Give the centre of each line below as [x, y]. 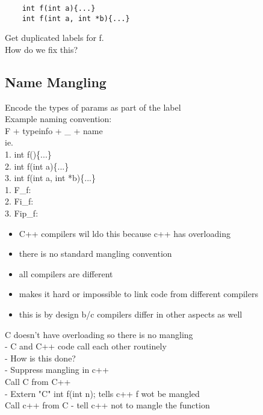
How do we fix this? [42, 49]
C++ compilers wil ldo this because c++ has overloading [125, 233]
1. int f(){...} [28, 154]
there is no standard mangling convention [95, 254]
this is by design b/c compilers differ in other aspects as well [131, 314]
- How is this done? [40, 358]
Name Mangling [56, 81]
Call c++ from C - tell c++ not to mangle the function [107, 405]
